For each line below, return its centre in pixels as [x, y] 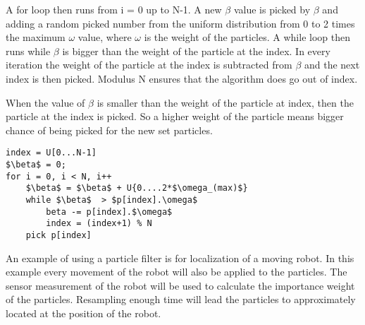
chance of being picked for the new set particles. [109, 130]
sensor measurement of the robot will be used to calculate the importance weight [180, 285]
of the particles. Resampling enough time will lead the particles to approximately [181, 299]
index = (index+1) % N [99, 224]
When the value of [45, 102]
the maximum [36, 37]
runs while [28, 51]
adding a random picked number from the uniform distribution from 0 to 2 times [180, 23]
